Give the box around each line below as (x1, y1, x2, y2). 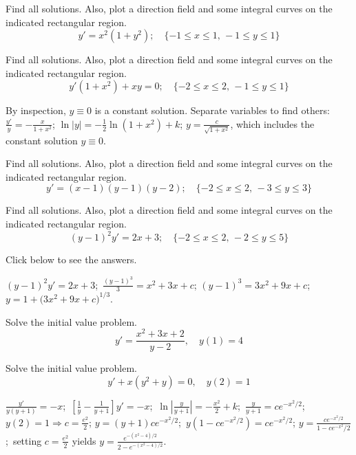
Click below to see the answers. (6, 252, 137, 267)
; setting (6, 433, 42, 447)
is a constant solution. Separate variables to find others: (94, 103, 330, 118)
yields (72, 433, 96, 447)
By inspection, (6, 103, 66, 118)
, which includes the (230, 116, 315, 131)
